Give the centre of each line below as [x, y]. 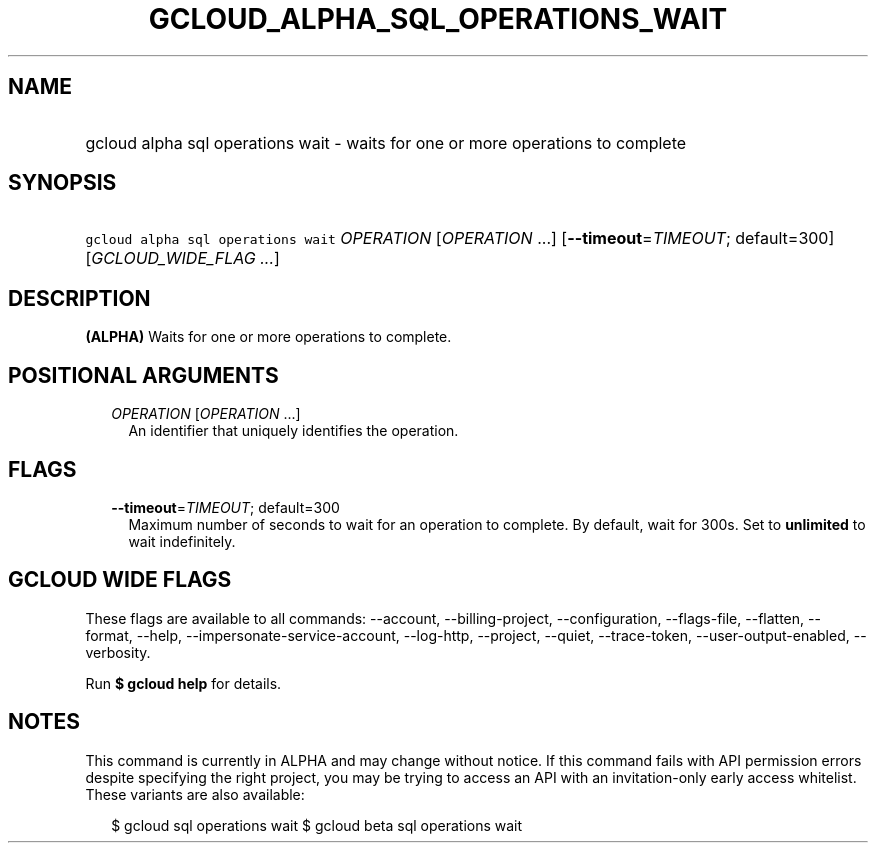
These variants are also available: [195, 794]
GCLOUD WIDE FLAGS [120, 580]
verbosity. [118, 652]
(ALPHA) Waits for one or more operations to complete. [268, 337]
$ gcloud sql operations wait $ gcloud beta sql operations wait [317, 825]
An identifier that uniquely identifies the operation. [293, 431]
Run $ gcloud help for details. [183, 683]
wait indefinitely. [182, 541]
